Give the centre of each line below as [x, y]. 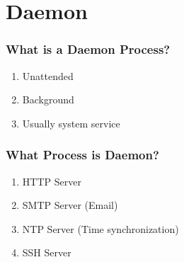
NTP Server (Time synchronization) [100, 228]
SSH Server [47, 252]
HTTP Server [52, 181]
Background [48, 99]
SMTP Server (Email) [70, 205]
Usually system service [71, 123]
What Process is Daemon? [82, 155]
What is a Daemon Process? [88, 49]
